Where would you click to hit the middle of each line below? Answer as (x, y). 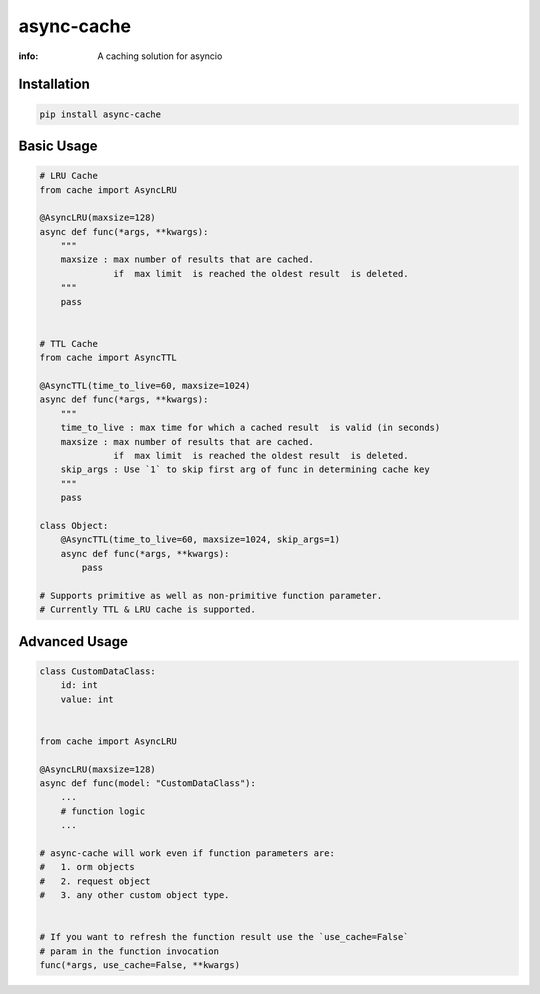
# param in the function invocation (129, 951)
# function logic (103, 811)
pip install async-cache (100, 114)
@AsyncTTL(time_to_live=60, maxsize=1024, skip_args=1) (200, 539)
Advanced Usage (73, 641)
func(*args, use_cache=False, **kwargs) (139, 965)
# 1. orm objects (87, 867)
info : (28, 56)
